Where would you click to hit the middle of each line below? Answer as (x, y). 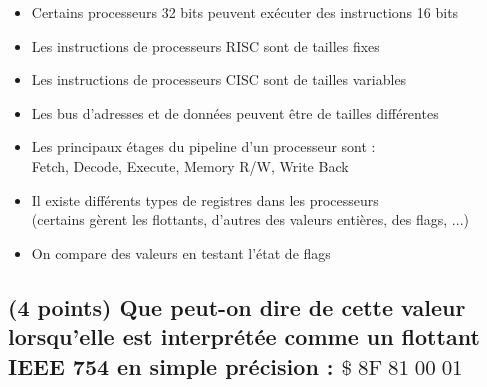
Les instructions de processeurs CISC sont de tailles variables (219, 79)
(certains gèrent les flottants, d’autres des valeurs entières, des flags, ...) (250, 219)
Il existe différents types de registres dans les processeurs (205, 199)
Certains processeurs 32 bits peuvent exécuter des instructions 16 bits (245, 12)
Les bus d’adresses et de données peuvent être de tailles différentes (235, 112)
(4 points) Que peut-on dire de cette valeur (237, 306)
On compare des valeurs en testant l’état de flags (181, 252)
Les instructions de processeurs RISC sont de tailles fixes (205, 45)
